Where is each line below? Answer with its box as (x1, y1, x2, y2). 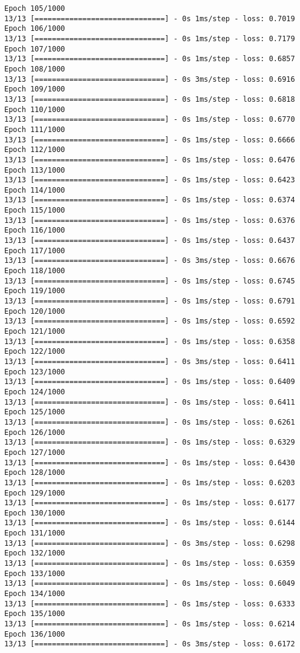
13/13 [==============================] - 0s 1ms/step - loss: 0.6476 (4, 155, 295, 164)
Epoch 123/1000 (4, 367, 65, 376)
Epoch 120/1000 (4, 307, 65, 316)
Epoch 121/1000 (4, 327, 65, 336)
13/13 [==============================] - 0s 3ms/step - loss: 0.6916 (4, 75, 295, 84)
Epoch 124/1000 (4, 387, 65, 396)
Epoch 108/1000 (4, 64, 65, 73)
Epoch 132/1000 (4, 549, 65, 558)
